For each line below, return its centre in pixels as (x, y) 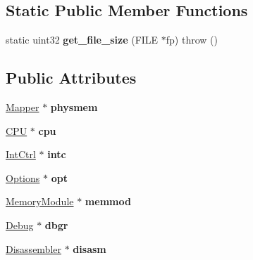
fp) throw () (192, 40)
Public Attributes (71, 78)
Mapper (23, 107)
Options (23, 177)
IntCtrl (21, 154)
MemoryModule (40, 201)
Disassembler (34, 248)
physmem (74, 107)
